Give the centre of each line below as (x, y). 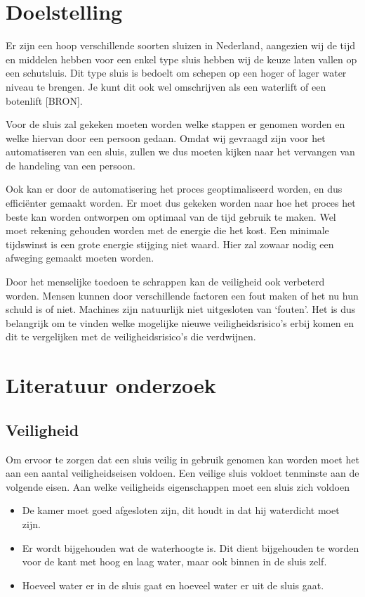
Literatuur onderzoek (111, 385)
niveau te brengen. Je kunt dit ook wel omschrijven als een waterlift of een (166, 86)
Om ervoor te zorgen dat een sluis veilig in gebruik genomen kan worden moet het (182, 459)
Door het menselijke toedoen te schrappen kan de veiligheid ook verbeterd (165, 282)
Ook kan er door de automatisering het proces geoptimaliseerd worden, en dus (174, 189)
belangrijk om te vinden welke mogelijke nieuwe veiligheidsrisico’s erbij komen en (180, 322)
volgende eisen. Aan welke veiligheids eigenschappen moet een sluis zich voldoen (178, 486)
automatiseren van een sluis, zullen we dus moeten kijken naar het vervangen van (180, 152)
